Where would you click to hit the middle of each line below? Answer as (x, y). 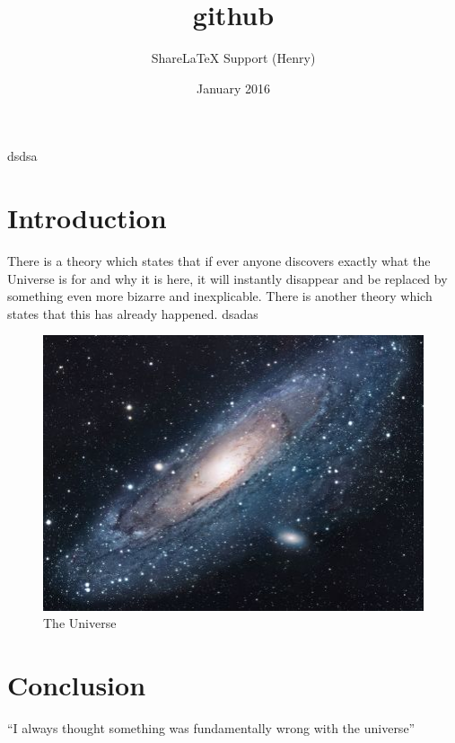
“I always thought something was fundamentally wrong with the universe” (211, 727)
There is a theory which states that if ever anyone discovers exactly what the (219, 261)
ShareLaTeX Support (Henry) (233, 58)
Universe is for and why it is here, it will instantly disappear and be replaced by (227, 278)
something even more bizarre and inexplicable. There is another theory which (220, 296)
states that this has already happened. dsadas (133, 313)
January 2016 (233, 88)
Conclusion (77, 685)
